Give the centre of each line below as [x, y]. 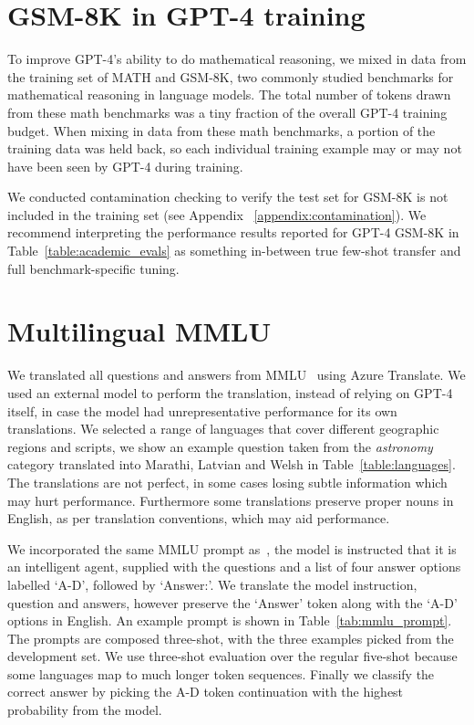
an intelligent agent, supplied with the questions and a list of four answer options [234, 567]
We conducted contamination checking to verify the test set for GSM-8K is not [228, 197]
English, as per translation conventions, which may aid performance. [199, 518]
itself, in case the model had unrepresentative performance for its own [202, 410]
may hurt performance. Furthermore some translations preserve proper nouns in [231, 500]
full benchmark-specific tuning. [93, 268]
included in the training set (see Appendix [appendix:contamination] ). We [217, 214]
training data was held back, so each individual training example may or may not [235, 148]
